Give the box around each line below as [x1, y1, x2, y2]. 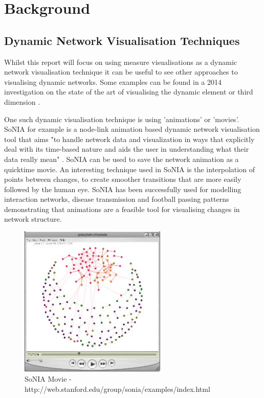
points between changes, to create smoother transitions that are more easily [4, 174, 241, 184]
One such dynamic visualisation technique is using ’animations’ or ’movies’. [4, 113, 239, 124]
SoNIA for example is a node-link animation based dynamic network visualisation [4, 124, 260, 134]
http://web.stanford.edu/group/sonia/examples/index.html [25, 383, 210, 394]
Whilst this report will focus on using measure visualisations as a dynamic [4, 56, 237, 67]
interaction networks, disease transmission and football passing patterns [4, 194, 229, 204]
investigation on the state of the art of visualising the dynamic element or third [4, 86, 253, 97]
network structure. [4, 214, 62, 224]
